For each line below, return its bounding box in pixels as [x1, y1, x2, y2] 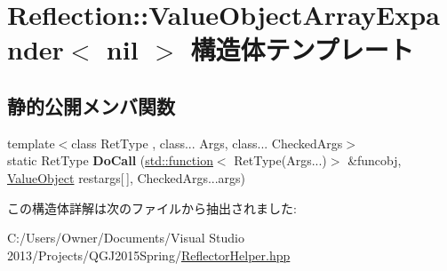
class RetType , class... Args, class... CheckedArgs [71, 133, 343, 152]
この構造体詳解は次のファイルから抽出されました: [7, 198, 297, 217]
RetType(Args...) [234, 151, 327, 170]
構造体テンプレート [190, 31, 414, 68]
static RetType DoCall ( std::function [7, 151, 213, 170]
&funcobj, [347, 151, 402, 170]
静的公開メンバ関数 [7, 92, 175, 119]
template [7, 133, 55, 152]
